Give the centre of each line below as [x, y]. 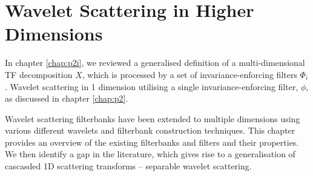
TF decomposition [39, 74]
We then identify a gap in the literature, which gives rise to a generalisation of [150, 154]
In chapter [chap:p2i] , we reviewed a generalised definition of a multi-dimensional [155, 63]
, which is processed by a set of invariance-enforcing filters [189, 74]
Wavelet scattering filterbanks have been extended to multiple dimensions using [153, 118]
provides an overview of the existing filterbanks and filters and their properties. [152, 142]
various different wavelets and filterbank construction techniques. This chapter [150, 130]
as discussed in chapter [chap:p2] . [67, 98]
